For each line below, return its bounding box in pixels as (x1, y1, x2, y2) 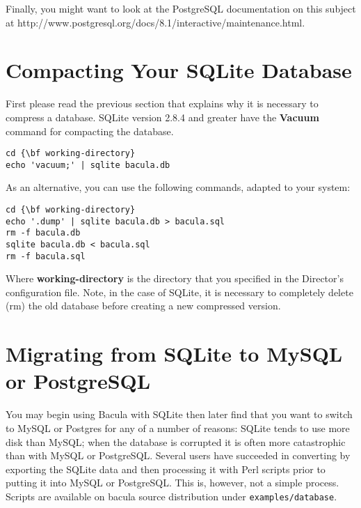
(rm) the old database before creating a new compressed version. (6, 298, 281, 313)
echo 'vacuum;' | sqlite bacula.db (6, 160, 170, 170)
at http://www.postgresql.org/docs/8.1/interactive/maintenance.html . (6, 15, 305, 29)
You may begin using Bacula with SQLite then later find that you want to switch (6, 407, 353, 422)
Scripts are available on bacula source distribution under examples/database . (6, 488, 337, 503)
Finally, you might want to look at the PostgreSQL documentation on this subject (6, 1, 356, 15)
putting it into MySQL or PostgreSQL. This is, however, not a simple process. (6, 475, 339, 490)
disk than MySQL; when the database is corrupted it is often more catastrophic (6, 434, 346, 449)
